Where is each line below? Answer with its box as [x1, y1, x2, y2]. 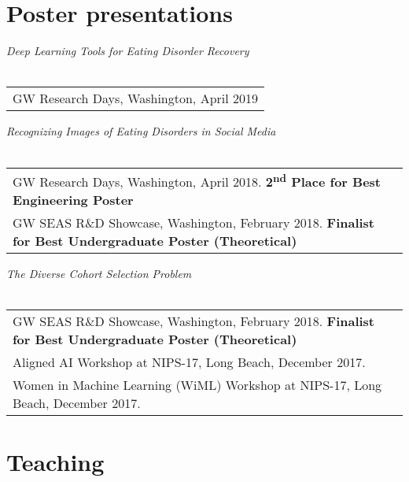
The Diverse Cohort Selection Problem [6, 265, 192, 281]
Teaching [6, 446, 105, 478]
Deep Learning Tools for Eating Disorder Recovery [6, 43, 249, 59]
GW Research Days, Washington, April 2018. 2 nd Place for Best [13, 169, 381, 191]
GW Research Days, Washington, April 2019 [13, 89, 259, 108]
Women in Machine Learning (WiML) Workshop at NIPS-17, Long [13, 376, 382, 395]
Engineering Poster [13, 190, 134, 209]
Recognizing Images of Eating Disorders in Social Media [6, 123, 276, 139]
